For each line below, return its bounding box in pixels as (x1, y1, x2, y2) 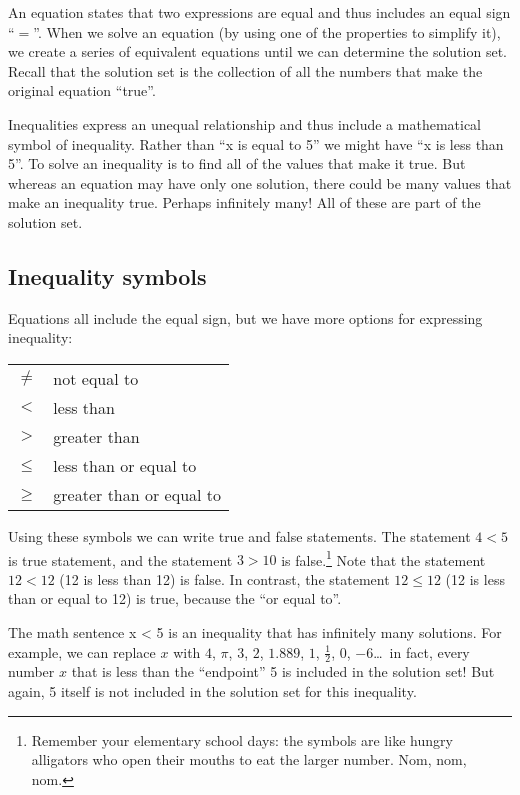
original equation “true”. (8, 80, 156, 101)
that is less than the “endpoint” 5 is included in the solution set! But (71, 661, 495, 682)
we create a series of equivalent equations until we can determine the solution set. (8, 41, 507, 62)
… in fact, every (373, 641, 470, 662)
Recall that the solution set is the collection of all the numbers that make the (8, 60, 483, 81)
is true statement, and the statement (8, 549, 233, 570)
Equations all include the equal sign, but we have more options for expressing (8, 307, 483, 328)
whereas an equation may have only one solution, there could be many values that (8, 172, 512, 193)
